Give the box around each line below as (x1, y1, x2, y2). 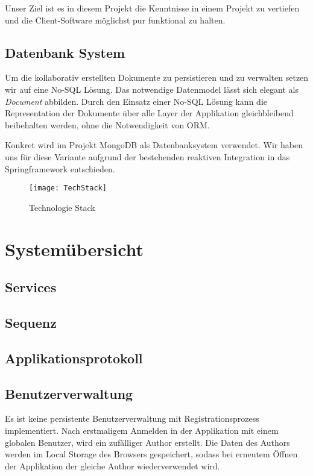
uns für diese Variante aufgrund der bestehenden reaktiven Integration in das (5, 150, 290, 163)
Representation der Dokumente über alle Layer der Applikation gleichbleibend (5, 107, 294, 119)
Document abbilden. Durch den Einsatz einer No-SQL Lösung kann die (5, 95, 267, 107)
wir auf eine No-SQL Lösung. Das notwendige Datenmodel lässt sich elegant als (5, 83, 299, 95)
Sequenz (5, 313, 57, 331)
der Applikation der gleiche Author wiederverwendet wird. (5, 459, 220, 472)
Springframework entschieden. (5, 162, 115, 175)
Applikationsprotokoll (5, 348, 143, 367)
